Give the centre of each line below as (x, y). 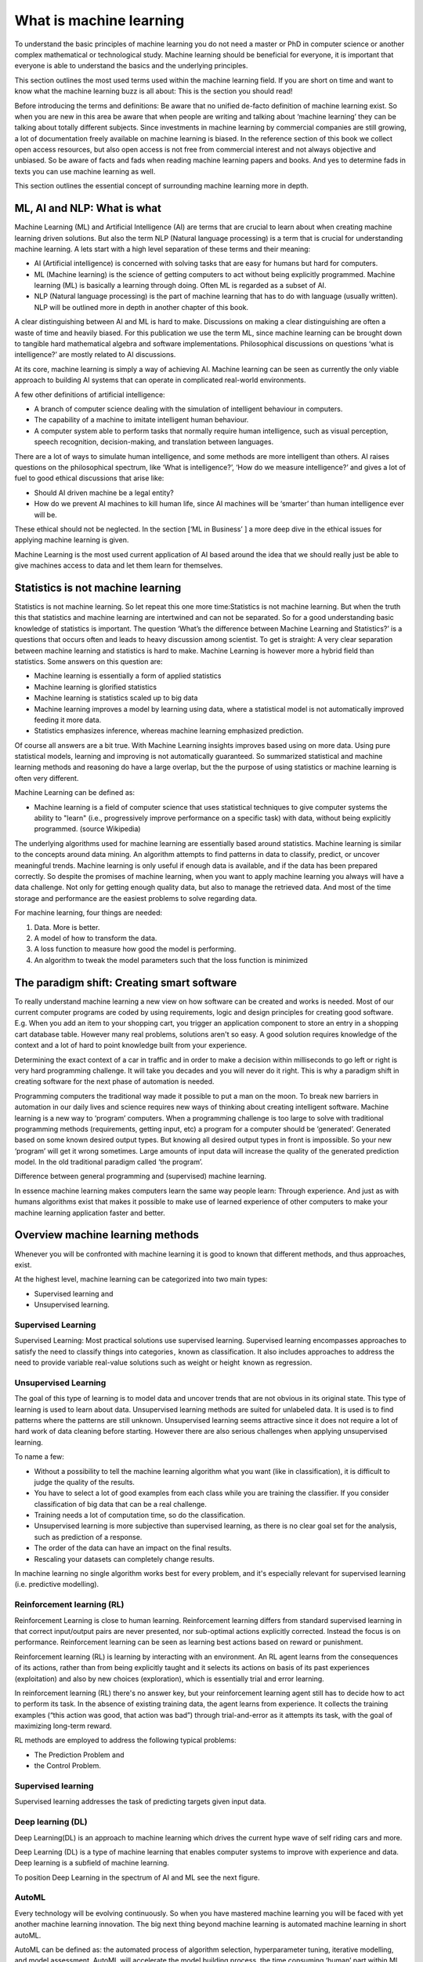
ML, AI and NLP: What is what (88, 208)
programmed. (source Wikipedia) (87, 829)
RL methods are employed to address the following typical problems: (125, 1740)
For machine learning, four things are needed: (89, 913)
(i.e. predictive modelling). (57, 1585)
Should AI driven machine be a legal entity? (104, 492)
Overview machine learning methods (107, 1235)
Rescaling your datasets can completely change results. (124, 1559)
